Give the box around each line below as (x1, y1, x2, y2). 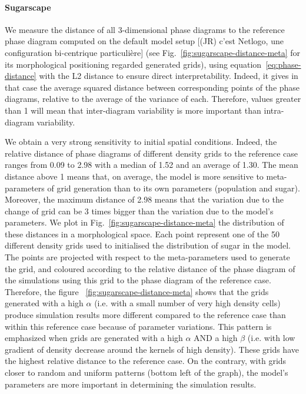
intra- (264, 104, 284, 116)
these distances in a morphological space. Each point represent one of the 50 (5, 227, 280, 240)
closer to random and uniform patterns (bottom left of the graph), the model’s (5, 366, 288, 379)
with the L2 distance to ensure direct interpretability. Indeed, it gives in (39, 69, 298, 82)
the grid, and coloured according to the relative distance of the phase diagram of (5, 262, 295, 274)
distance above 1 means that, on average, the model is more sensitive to (5, 170, 264, 182)
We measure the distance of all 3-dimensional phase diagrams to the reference (5, 23, 285, 35)
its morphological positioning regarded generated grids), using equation (5, 58, 262, 70)
